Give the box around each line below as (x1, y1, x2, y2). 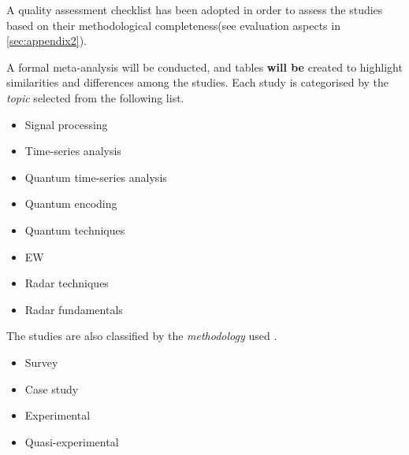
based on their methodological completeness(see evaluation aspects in (6, 17, 340, 33)
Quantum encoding (24, 195, 117, 212)
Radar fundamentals (24, 301, 123, 317)
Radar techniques (24, 275, 109, 291)
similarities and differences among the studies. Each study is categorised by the (6, 74, 389, 91)
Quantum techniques (24, 221, 125, 238)
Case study (24, 380, 79, 397)
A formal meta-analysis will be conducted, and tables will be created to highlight (6, 58, 403, 75)
